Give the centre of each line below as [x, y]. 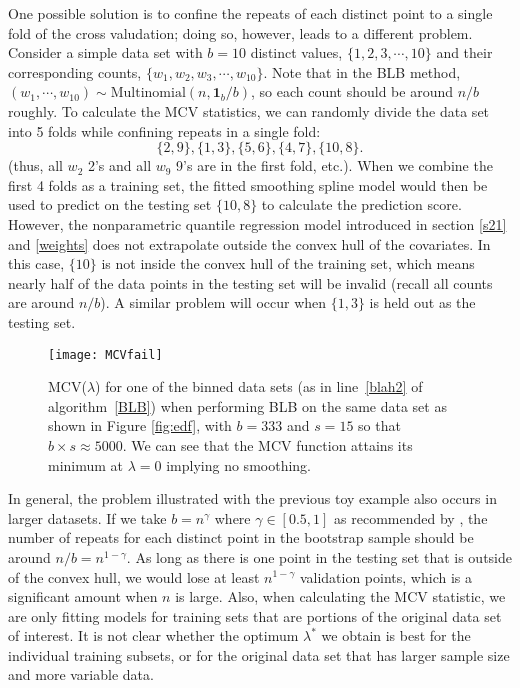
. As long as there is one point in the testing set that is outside [319, 556]
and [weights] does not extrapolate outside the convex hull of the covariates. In [249, 243]
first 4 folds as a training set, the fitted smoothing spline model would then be [248, 184]
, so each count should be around [352, 91]
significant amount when [83, 596]
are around [41, 302]
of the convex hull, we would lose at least [134, 576]
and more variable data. [81, 674]
